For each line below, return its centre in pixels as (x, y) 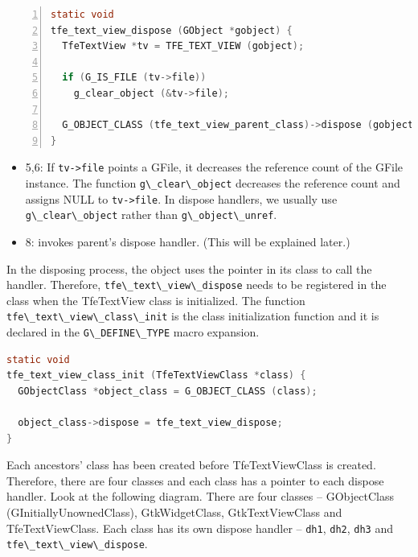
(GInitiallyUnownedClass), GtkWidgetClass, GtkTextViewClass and (174, 512)
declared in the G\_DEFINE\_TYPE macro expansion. (133, 332)
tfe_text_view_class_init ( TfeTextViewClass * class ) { (156, 375)
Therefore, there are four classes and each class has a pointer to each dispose (195, 480)
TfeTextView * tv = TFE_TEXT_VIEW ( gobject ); (183, 46)
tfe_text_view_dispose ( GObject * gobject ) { (172, 30)
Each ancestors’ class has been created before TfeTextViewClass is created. (191, 465)
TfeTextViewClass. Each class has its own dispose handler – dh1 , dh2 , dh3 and (200, 528)
